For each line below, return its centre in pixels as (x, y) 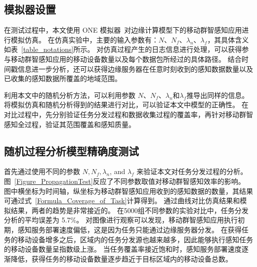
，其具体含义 (228, 39)
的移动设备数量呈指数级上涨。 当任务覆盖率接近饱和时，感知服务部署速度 (123, 249)
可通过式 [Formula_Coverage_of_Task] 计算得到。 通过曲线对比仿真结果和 (122, 200)
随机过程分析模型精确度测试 (71, 151)
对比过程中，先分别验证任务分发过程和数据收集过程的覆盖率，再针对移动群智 (128, 114)
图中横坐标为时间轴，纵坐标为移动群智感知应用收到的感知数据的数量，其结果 (128, 191)
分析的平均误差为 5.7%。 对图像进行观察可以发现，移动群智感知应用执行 (121, 220)
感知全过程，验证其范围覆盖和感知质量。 (70, 124)
